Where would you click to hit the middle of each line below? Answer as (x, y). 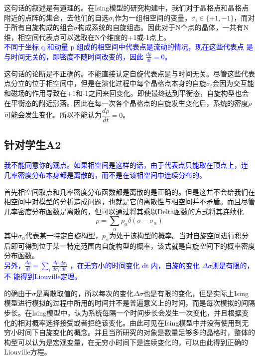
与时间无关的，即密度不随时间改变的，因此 (74, 56)
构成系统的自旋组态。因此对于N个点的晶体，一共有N (163, 27)
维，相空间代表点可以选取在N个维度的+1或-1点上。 (87, 37)
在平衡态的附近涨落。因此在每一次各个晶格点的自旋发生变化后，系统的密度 (126, 103)
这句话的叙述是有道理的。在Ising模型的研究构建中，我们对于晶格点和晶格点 (127, 7)
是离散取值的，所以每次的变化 (85, 293)
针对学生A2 (33, 144)
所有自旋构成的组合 (42, 27)
